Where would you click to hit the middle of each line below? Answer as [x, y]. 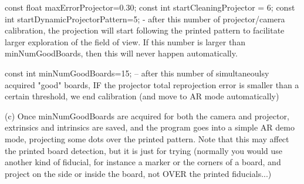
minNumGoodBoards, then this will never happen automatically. [121, 53]
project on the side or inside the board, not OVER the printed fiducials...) [138, 173]
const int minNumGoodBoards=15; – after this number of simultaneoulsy [137, 73]
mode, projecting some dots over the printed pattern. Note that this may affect [147, 138]
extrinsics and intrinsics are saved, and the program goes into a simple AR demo [150, 127]
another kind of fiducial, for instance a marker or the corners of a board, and [143, 162]
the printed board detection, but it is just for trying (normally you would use [143, 150]
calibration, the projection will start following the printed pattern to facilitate [145, 30]
